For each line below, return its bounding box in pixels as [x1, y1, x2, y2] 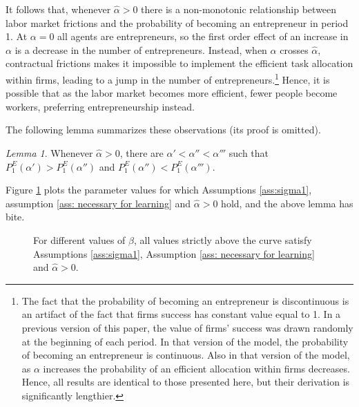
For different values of [33, 232, 126, 247]
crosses [280, 42, 309, 57]
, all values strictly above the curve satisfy [133, 232, 312, 247]
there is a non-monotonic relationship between [141, 2, 337, 16]
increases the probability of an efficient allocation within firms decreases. [43, 361, 350, 375]
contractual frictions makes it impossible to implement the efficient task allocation [6, 56, 353, 70]
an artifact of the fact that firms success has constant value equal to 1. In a [21, 307, 341, 321]
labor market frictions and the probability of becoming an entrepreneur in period [6, 15, 349, 30]
